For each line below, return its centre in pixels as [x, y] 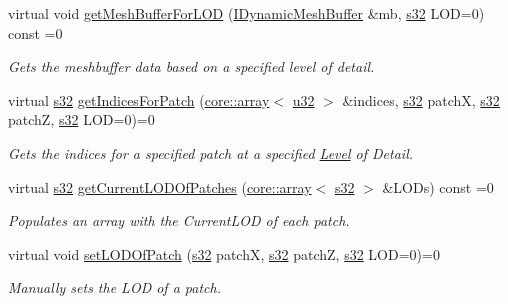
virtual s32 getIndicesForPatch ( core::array [139, 99]
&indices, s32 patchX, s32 [421, 99]
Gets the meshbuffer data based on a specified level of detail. [191, 66]
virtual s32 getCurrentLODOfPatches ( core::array [160, 186]
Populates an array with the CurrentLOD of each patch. [179, 220]
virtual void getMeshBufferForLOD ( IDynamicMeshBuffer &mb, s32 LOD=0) [246, 13]
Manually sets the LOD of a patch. [114, 287]
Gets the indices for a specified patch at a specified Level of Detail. [211, 152]
